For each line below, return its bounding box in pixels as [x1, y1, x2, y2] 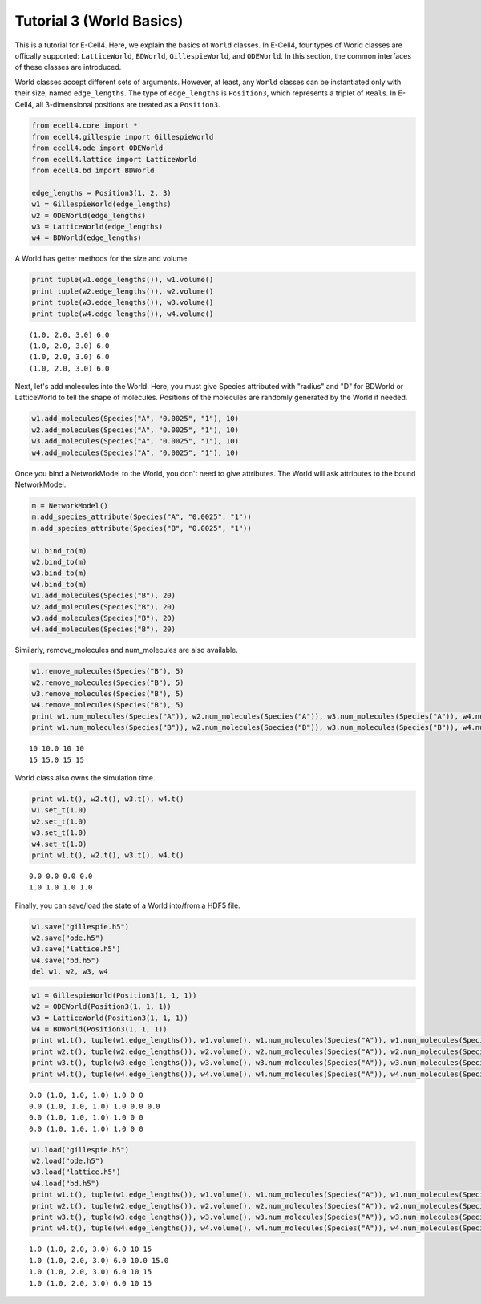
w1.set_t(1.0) [31, 806, 87, 815]
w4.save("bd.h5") [31, 955, 100, 965]
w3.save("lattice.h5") [31, 945, 121, 954]
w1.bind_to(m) [31, 546, 87, 555]
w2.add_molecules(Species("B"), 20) [31, 602, 176, 611]
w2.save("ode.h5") [31, 933, 104, 942]
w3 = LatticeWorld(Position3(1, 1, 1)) [31, 1013, 188, 1023]
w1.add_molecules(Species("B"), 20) [31, 591, 176, 601]
